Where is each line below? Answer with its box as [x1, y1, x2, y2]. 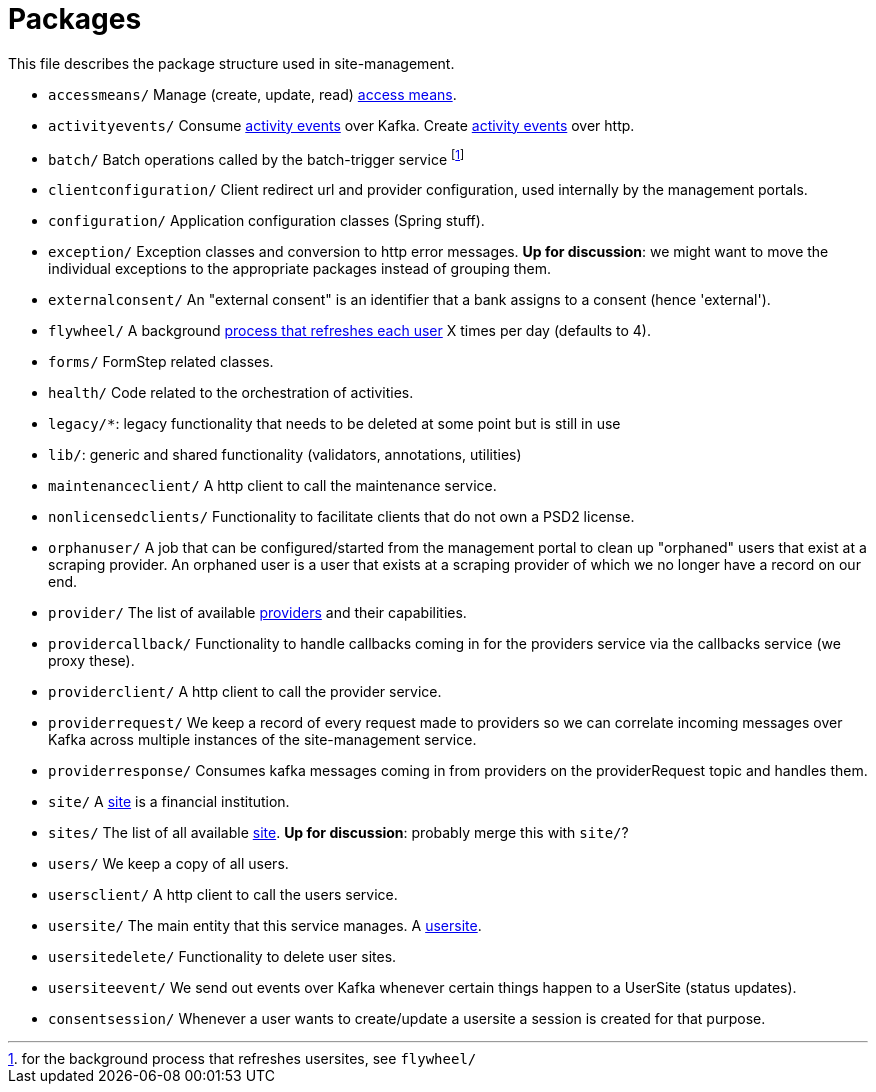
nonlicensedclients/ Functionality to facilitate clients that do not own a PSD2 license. [48, 508, 635, 526]
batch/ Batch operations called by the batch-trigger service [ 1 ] [48, 147, 465, 168]
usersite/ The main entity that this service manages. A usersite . [48, 917, 482, 935]
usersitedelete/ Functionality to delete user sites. [48, 948, 397, 966]
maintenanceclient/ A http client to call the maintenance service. [48, 477, 497, 495]
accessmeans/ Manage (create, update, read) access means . [48, 85, 457, 103]
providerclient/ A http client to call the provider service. [48, 683, 442, 701]
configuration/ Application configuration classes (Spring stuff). [48, 212, 485, 230]
